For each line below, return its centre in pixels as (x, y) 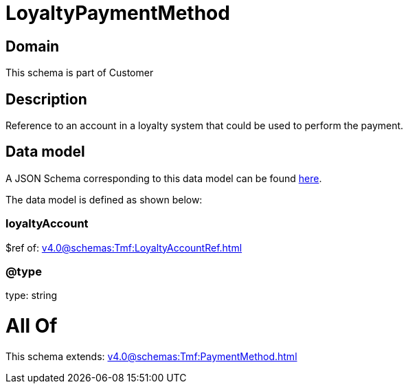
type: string (32, 296)
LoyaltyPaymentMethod (118, 13)
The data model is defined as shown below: (104, 199)
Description (46, 99)
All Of (32, 326)
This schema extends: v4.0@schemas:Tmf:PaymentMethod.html (151, 356)
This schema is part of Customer (80, 73)
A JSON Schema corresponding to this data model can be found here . (164, 178)
